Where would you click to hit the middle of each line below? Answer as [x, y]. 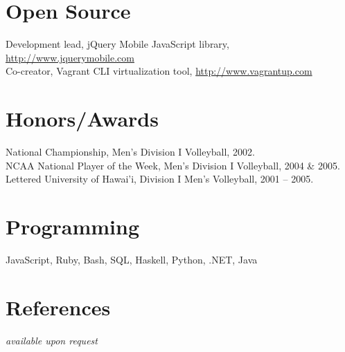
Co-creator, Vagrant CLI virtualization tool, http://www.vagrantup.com [159, 71]
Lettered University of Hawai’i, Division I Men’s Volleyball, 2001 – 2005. [160, 179]
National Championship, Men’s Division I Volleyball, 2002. [130, 152]
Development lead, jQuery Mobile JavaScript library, [117, 44]
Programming [72, 226]
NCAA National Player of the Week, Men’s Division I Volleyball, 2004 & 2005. [173, 165]
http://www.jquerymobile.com [70, 57]
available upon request [52, 340]
